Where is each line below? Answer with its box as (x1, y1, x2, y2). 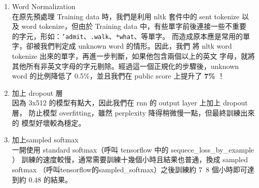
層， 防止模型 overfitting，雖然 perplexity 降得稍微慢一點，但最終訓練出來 (12, 107, 255, 118)
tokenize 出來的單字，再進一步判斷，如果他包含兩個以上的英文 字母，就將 (12, 51, 255, 61)
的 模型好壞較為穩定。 (12, 117, 86, 128)
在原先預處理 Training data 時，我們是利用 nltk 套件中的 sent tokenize (12, 11, 240, 21)
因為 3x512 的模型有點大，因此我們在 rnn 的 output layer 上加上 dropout (12, 97, 248, 108)
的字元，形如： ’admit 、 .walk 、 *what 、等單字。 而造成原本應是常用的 (12, 30, 243, 41)
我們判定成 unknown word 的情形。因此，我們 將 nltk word (40, 41, 232, 51)
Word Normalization (12, 1, 76, 11)
